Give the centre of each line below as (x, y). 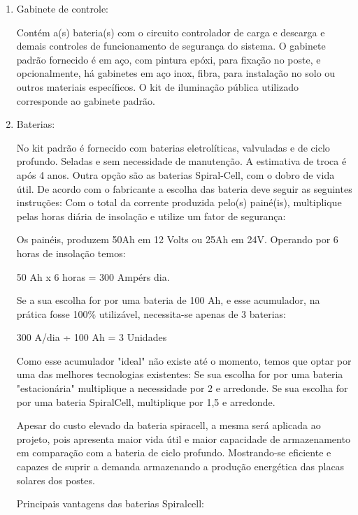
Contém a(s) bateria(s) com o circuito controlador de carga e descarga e (171, 32)
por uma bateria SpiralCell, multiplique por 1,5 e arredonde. (146, 401)
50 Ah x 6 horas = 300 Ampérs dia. (93, 276)
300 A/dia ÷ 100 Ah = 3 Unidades (92, 337)
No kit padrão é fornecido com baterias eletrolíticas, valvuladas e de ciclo (173, 147)
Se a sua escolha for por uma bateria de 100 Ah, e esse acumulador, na (168, 300)
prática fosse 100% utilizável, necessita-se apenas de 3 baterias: (151, 313)
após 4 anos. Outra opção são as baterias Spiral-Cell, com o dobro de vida (176, 174)
